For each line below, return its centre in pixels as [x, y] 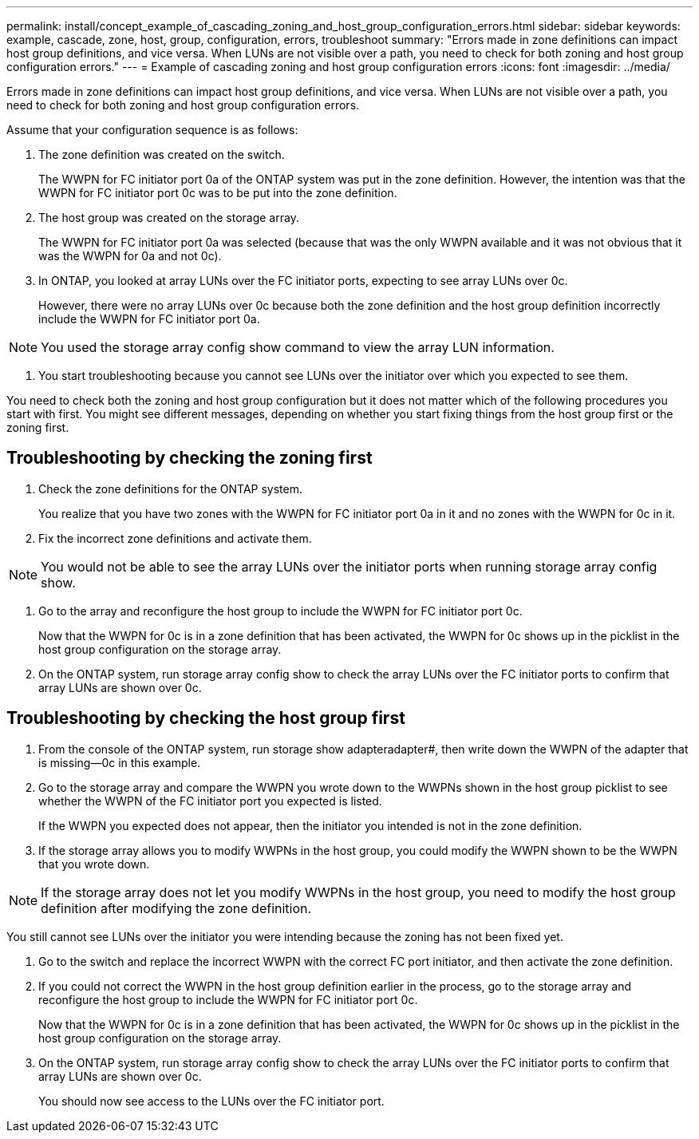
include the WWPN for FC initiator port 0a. [149, 319]
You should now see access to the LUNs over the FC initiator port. [211, 1101]
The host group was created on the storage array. [169, 218]
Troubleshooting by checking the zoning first [190, 458]
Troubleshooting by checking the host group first [206, 718]
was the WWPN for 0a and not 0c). [130, 256]
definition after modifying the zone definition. [176, 908]
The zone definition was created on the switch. [162, 154]
